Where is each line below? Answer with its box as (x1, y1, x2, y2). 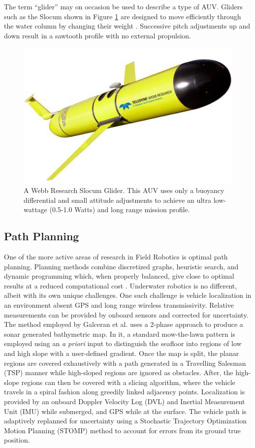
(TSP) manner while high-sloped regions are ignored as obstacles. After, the (4, 367, 233, 378)
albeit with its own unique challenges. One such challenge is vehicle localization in (4, 290, 252, 300)
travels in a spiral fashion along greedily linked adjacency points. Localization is (4, 386, 245, 397)
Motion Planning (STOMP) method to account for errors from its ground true (4, 425, 241, 435)
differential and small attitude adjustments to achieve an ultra (24, 194, 212, 205)
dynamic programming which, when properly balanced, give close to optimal (4, 271, 234, 281)
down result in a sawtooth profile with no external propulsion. (4, 30, 191, 40)
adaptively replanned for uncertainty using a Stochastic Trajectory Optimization (4, 416, 247, 426)
